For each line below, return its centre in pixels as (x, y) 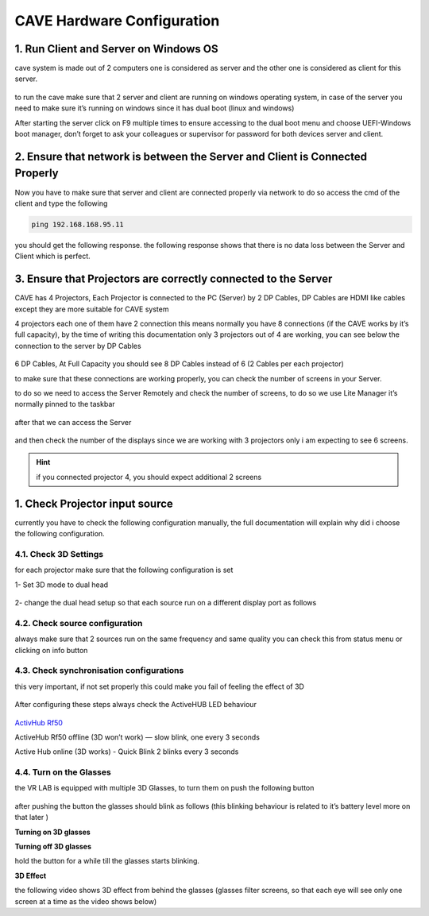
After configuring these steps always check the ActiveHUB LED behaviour (136, 705)
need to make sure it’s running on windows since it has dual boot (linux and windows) (155, 108)
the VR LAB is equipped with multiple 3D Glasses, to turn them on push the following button (164, 788)
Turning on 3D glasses (52, 832)
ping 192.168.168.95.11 (78, 224)
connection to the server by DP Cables (78, 346)
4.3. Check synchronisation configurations (99, 671)
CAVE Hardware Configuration (117, 21)
